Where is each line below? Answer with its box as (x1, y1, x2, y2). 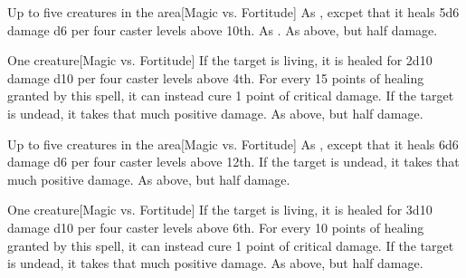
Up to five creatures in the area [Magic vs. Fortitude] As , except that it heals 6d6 (7, 134, 459, 153)
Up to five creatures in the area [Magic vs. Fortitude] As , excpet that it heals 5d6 (7, 3, 460, 21)
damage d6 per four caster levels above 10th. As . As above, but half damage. (7, 20, 438, 39)
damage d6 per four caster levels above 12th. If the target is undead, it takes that (7, 152, 460, 171)
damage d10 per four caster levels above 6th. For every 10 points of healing (7, 217, 424, 236)
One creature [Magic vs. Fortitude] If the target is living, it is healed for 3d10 (7, 200, 433, 219)
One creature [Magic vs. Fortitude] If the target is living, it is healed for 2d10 (7, 51, 433, 70)
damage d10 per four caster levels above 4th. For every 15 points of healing (7, 68, 424, 87)
